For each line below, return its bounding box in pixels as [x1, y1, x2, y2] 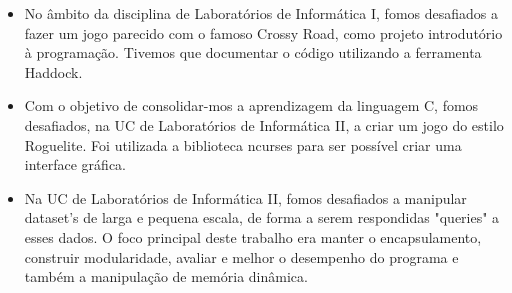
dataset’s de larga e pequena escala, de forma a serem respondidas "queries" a [24, 207, 500, 228]
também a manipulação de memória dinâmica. [24, 266, 308, 287]
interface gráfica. [24, 154, 126, 175]
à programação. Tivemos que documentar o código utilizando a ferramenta [24, 42, 482, 63]
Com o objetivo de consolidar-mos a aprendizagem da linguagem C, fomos [24, 95, 479, 116]
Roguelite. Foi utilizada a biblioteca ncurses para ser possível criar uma [24, 134, 462, 155]
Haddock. [24, 61, 83, 82]
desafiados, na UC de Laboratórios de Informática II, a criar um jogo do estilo [24, 114, 504, 135]
